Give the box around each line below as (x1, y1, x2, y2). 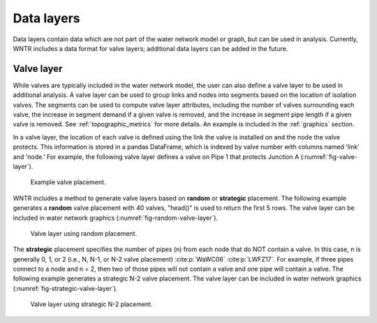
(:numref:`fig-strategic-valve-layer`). (13, 284, 118, 292)
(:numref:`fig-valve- (300, 152, 357, 160)
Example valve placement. (30, 178, 106, 186)
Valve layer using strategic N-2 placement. (30, 300, 153, 308)
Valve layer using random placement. (30, 229, 138, 237)
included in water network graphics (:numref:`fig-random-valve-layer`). (13, 213, 219, 222)
